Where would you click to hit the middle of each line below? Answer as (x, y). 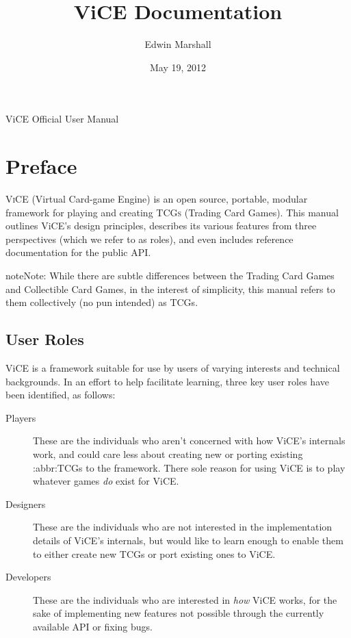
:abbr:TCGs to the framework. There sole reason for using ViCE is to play (189, 467)
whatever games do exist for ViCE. (106, 481)
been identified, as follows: (61, 395)
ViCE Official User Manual (62, 119)
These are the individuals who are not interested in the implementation (183, 527)
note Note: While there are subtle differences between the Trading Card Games (170, 275)
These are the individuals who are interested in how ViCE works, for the (185, 599)
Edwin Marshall (178, 44)
